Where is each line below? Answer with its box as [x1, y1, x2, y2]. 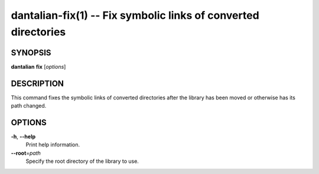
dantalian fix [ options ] [11, 63, 66, 70]
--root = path [11, 149, 41, 156]
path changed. [11, 102, 47, 109]
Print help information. [25, 141, 80, 148]
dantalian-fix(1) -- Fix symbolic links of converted [11, 9, 259, 22]
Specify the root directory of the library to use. [25, 158, 139, 165]
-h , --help [11, 133, 36, 140]
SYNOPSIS [11, 48, 51, 58]
